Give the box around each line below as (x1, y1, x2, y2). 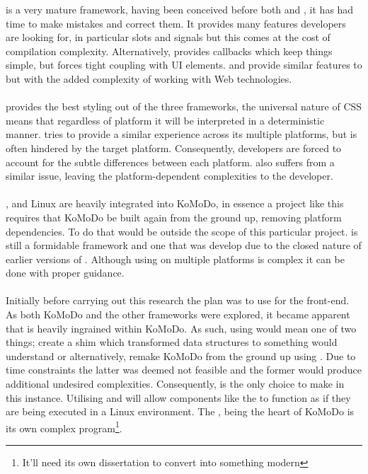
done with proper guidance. (6, 265, 125, 280)
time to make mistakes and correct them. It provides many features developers (6, 16, 346, 30)
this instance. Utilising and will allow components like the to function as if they (6, 390, 351, 405)
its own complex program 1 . (6, 418, 122, 435)
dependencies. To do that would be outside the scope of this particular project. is (6, 224, 358, 238)
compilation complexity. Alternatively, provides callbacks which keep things (6, 43, 333, 58)
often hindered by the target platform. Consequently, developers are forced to (6, 140, 342, 155)
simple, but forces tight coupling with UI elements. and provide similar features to (6, 57, 362, 72)
